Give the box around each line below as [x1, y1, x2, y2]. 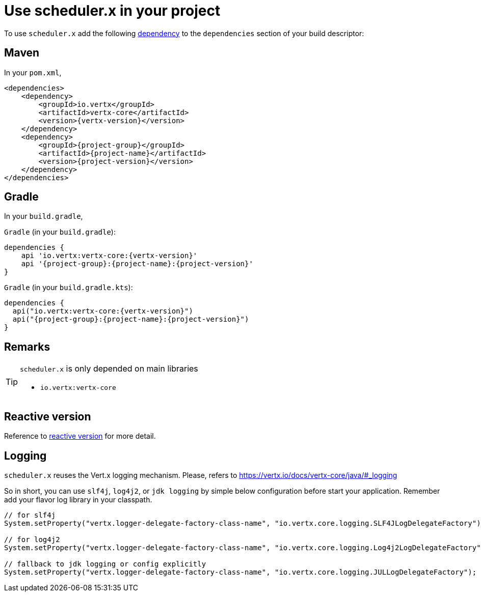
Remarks [4, 340, 50, 353]
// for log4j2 [4, 535, 60, 544]
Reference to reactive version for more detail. [4, 432, 156, 441]
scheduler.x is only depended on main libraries [20, 363, 198, 374]
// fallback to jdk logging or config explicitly [4, 559, 206, 568]
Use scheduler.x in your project [4, 2, 221, 19]
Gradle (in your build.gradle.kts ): [4, 283, 133, 292]
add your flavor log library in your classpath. [4, 495, 152, 504]
